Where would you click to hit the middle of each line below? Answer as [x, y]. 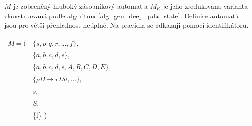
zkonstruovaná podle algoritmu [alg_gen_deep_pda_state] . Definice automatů [122, 15]
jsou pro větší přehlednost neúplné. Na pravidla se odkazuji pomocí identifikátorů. [126, 25]
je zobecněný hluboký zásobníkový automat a [81, 6]
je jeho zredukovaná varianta [205, 6]
